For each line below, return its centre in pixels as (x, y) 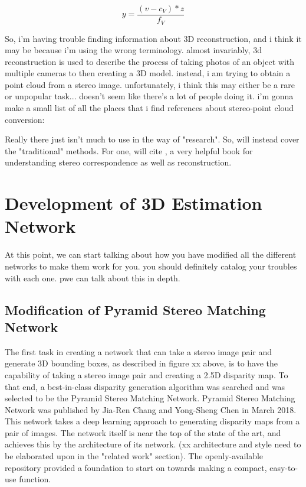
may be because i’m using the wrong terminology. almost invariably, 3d (133, 50)
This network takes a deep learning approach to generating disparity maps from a (152, 421)
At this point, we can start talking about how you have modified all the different (151, 254)
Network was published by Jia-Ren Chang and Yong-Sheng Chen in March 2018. (151, 409)
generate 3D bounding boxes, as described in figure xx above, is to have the (142, 363)
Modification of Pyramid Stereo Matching (135, 309)
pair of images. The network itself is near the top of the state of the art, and (143, 432)
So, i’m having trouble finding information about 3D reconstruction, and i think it (153, 38)
